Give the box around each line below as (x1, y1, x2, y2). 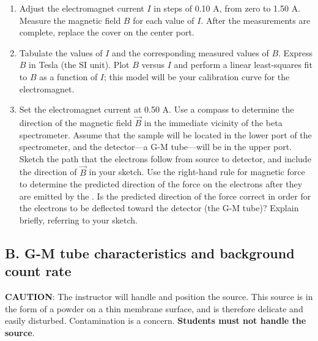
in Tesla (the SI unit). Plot (29, 58, 130, 71)
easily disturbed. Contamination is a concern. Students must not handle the (5, 314, 306, 327)
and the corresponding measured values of (112, 46, 269, 59)
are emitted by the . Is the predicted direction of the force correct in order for (19, 189, 311, 202)
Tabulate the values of (19, 46, 103, 59)
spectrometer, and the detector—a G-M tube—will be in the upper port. (19, 140, 292, 153)
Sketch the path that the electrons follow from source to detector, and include (19, 152, 311, 165)
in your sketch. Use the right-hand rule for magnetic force (89, 165, 305, 178)
